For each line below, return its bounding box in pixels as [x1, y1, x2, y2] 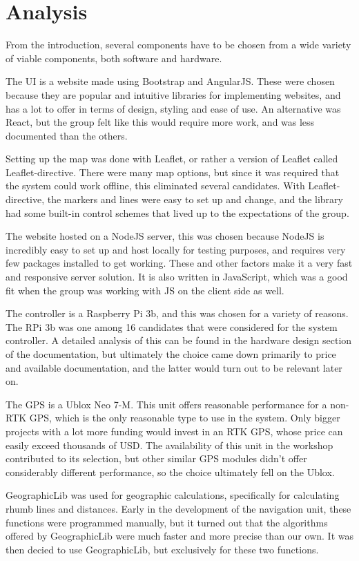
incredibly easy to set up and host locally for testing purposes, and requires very [6, 242, 346, 256]
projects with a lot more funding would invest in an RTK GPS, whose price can [6, 424, 343, 438]
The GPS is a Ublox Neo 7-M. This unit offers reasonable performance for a [6, 397, 327, 411]
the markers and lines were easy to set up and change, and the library [47, 192, 343, 207]
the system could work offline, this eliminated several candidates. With [6, 178, 305, 193]
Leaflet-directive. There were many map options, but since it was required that [6, 164, 340, 179]
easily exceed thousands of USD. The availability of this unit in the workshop [6, 437, 333, 452]
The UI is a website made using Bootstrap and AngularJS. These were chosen [6, 74, 335, 88]
